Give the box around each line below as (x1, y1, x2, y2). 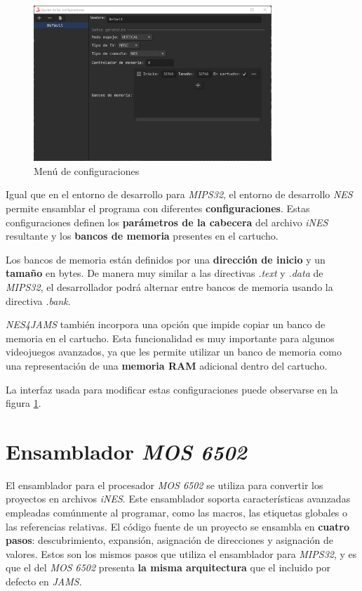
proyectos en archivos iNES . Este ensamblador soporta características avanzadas (6, 491, 351, 506)
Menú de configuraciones (34, 163, 140, 178)
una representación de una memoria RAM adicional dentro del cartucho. (6, 358, 328, 372)
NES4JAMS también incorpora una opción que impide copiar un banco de (6, 317, 326, 332)
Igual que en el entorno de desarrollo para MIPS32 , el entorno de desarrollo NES (6, 187, 353, 202)
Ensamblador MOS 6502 (6, 436, 247, 466)
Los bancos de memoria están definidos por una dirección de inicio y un (6, 252, 326, 266)
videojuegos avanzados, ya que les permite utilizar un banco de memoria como (6, 344, 342, 359)
